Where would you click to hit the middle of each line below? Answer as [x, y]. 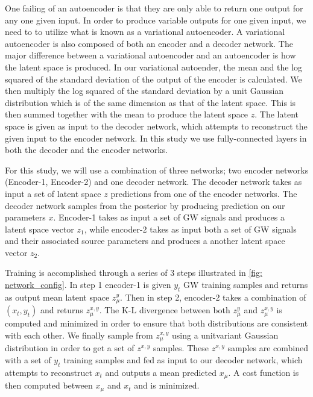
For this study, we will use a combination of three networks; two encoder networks [157, 170]
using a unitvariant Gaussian [225, 335]
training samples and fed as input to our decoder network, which [183, 359]
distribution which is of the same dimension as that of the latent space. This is [150, 102]
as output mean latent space [57, 297]
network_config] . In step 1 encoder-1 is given [88, 285]
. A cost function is [264, 372]
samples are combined [268, 348]
